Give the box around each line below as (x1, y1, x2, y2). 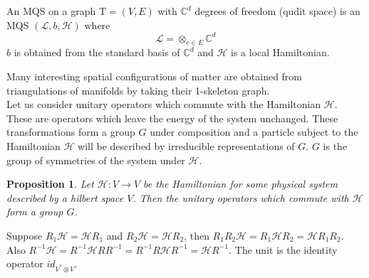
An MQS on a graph (6, 4, 96, 18)
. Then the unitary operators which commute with (132, 190, 349, 205)
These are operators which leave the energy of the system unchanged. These (6, 110, 338, 125)
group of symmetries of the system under (6, 152, 185, 167)
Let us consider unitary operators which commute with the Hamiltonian (6, 97, 321, 112)
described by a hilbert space (6, 190, 124, 205)
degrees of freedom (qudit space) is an (194, 4, 360, 18)
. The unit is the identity (229, 242, 338, 257)
